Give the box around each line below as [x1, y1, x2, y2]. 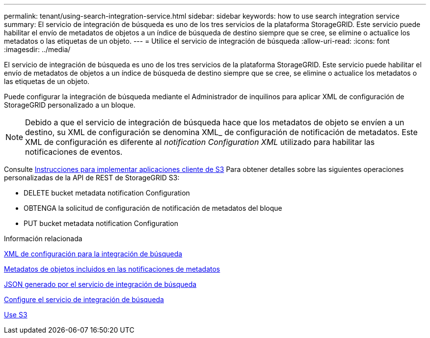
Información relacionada [4, 234, 82, 243]
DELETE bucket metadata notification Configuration [24, 189, 190, 197]
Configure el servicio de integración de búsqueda [4, 295, 164, 304]
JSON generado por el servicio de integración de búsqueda [4, 280, 197, 288]
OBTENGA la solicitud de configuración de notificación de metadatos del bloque [24, 204, 282, 212]
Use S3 [4, 310, 27, 319]
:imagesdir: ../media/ [4, 45, 71, 54]
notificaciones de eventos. [25, 147, 123, 157]
